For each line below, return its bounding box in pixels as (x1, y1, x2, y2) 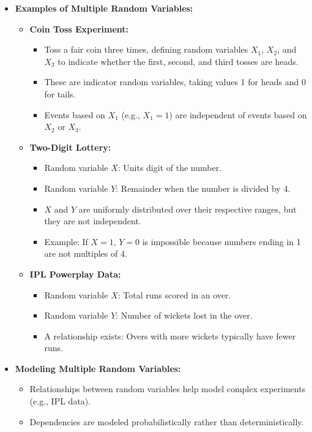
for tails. (44, 87, 76, 100)
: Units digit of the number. (117, 161, 222, 174)
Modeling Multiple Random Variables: (15, 362, 181, 374)
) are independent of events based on (169, 108, 307, 121)
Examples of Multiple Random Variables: (15, 2, 193, 14)
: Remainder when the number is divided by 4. (116, 181, 291, 194)
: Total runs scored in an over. (117, 288, 231, 301)
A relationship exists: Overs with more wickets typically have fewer (44, 329, 296, 342)
